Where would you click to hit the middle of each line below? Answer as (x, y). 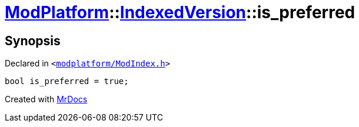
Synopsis (33, 41)
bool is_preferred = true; (67, 81)
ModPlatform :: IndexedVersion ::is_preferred (180, 12)
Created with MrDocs (46, 99)
